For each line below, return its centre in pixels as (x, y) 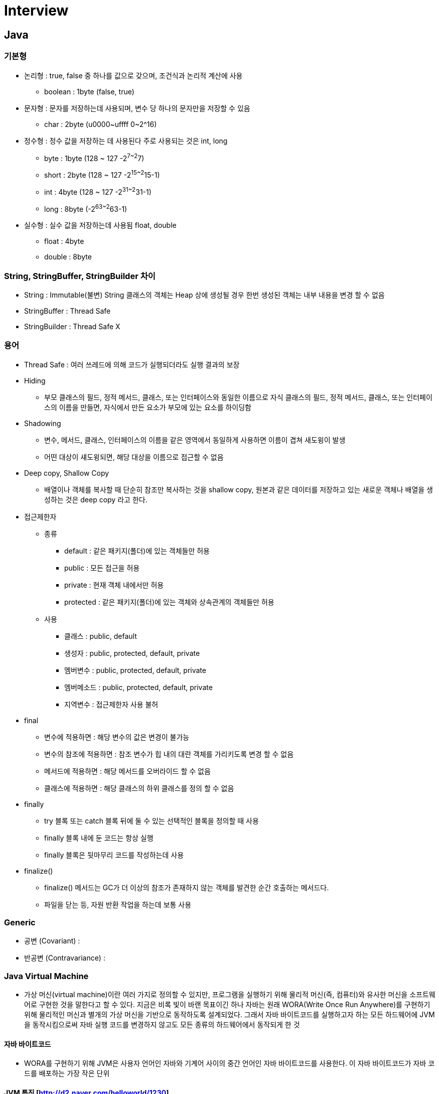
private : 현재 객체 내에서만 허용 (114, 585)
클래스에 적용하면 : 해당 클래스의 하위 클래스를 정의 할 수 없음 (139, 788)
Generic (20, 923)
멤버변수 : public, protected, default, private (135, 670)
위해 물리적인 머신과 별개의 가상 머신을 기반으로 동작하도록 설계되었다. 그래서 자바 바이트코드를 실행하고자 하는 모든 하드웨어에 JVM (230, 1015)
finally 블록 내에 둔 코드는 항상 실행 (99, 838)
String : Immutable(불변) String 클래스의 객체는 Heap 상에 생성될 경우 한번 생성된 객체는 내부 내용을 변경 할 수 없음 (204, 295)
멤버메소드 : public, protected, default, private (138, 687)
